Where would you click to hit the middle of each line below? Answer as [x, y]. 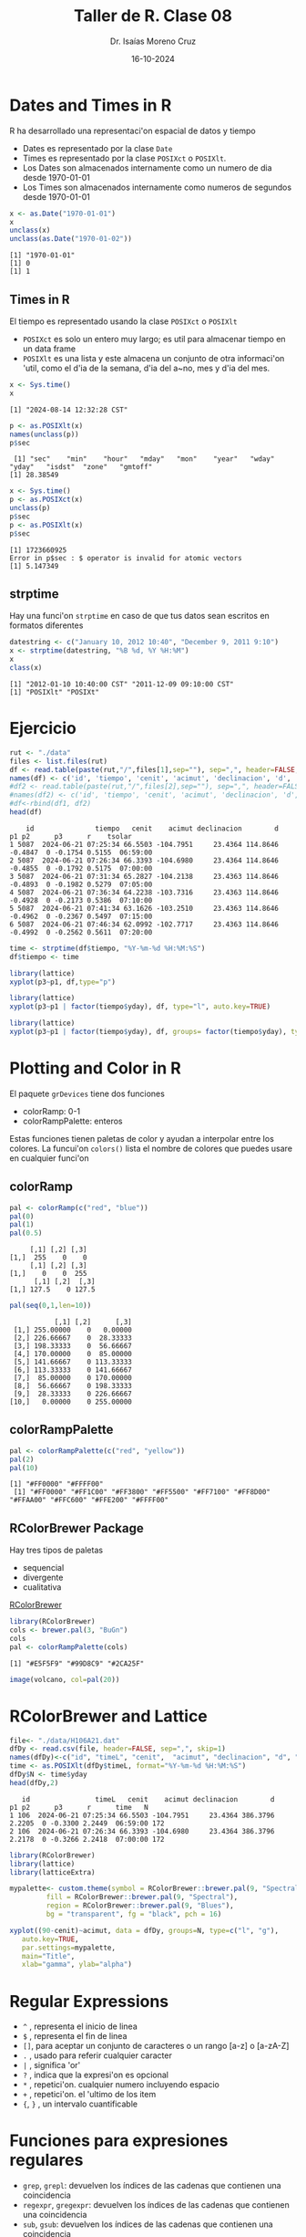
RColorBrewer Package [76, 1528]
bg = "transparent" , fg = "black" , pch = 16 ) [134, 1914]
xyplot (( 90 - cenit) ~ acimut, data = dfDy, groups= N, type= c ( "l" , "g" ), [144, 1930]
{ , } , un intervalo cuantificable [80, 2104]
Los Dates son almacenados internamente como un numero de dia [147, 167]
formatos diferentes [46, 625]
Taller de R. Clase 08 [153, 16]
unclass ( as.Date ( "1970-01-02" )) [71, 239]
